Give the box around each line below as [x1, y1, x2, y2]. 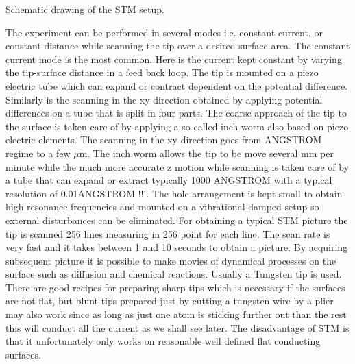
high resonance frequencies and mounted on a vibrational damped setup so [5, 199, 319, 214]
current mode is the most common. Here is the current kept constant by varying [5, 51, 342, 66]
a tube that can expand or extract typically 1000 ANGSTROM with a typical [5, 173, 332, 187]
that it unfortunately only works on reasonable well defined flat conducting [5, 334, 321, 348]
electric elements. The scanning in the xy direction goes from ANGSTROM [5, 132, 322, 147]
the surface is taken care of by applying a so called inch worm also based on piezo [5, 119, 349, 133]
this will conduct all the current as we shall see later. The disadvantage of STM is [5, 320, 350, 335]
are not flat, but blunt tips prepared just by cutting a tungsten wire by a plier [5, 293, 334, 308]
